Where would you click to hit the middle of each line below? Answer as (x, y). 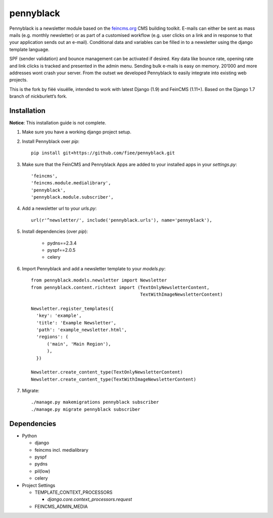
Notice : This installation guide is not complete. (58, 123)
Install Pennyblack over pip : (51, 141)
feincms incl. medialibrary (61, 450)
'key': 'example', (59, 316)
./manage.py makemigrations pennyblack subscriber (95, 402)
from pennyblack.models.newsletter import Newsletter (99, 280)
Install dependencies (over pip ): (55, 231)
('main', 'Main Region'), (79, 344)
